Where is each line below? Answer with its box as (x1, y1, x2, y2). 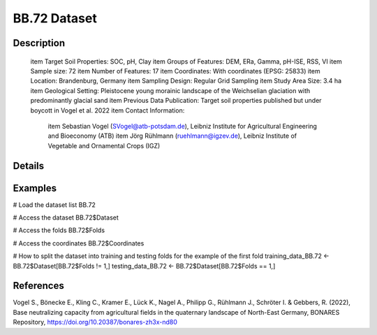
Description (13, 37, 66, 49)
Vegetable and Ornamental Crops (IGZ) (47, 141, 161, 150)
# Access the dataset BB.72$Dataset (13, 213, 119, 222)
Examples (13, 182, 57, 194)
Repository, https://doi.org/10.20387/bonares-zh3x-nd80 (13, 318, 177, 327)
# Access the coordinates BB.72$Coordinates (13, 238, 145, 248)
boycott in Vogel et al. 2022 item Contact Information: (30, 106, 185, 115)
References (13, 280, 64, 292)
